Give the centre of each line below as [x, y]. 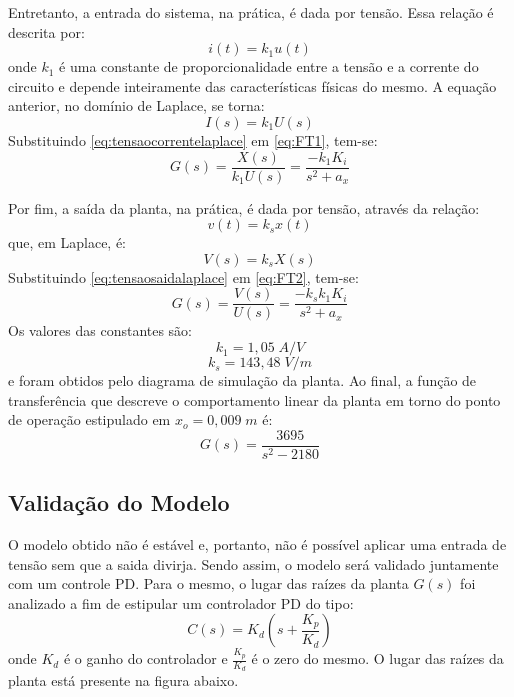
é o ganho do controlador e [145, 658]
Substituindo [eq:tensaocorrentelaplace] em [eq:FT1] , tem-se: [193, 139]
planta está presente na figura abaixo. [123, 680]
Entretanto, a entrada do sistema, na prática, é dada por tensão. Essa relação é [251, 12]
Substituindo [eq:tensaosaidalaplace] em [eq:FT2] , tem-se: [183, 276]
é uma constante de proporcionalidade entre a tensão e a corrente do [269, 66]
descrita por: [46, 31]
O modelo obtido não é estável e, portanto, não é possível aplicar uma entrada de [257, 544]
